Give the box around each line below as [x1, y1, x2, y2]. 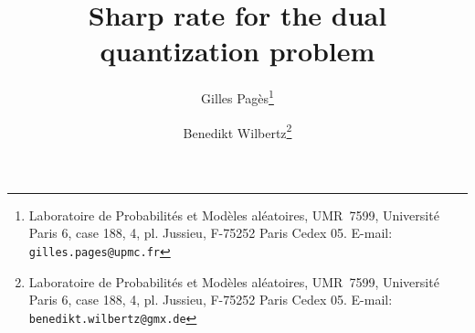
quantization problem [100, 32, 375, 70]
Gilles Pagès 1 [201, 86, 274, 107]
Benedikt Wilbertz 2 [183, 120, 292, 142]
